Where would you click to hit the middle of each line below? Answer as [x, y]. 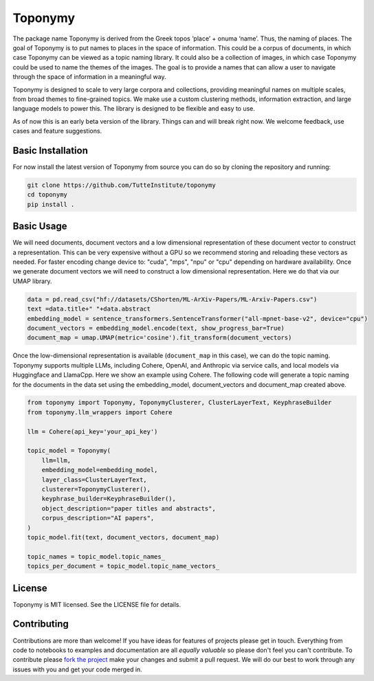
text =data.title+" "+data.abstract [89, 309]
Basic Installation [51, 150]
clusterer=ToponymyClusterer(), [96, 489]
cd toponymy [47, 195]
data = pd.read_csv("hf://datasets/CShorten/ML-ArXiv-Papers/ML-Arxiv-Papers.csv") [172, 299]
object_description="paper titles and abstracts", [129, 508]
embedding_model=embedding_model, [100, 470]
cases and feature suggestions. [57, 131]
